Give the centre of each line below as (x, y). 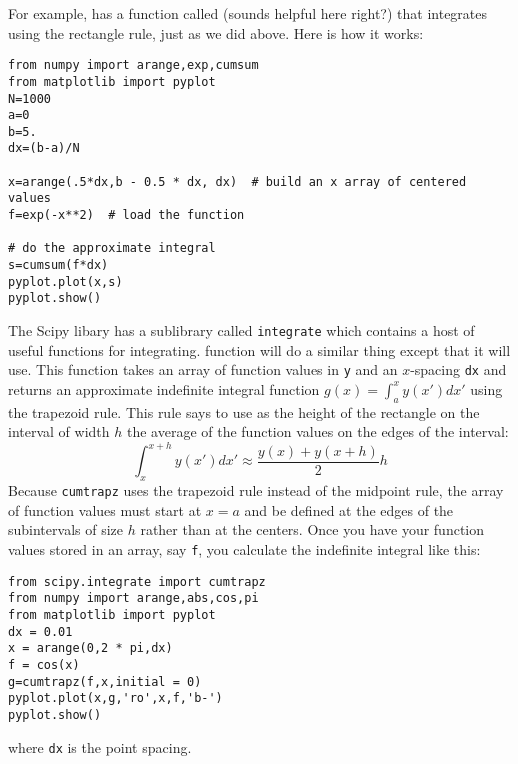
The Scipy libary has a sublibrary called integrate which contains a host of (241, 330)
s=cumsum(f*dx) (58, 265)
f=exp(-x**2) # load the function (126, 215)
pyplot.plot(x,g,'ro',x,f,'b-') (115, 698)
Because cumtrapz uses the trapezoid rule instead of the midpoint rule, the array (256, 490)
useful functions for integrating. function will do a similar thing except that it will (259, 349)
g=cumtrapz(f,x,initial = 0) (105, 681)
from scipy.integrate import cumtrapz (137, 581)
